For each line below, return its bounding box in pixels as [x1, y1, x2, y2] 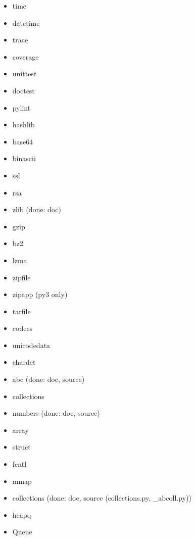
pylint [12, 102, 31, 113]
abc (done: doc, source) [12, 374, 85, 384]
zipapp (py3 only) [12, 289, 68, 300]
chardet [12, 357, 36, 367]
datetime [12, 17, 40, 28]
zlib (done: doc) [12, 204, 61, 215]
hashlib [12, 119, 35, 130]
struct [12, 441, 31, 452]
